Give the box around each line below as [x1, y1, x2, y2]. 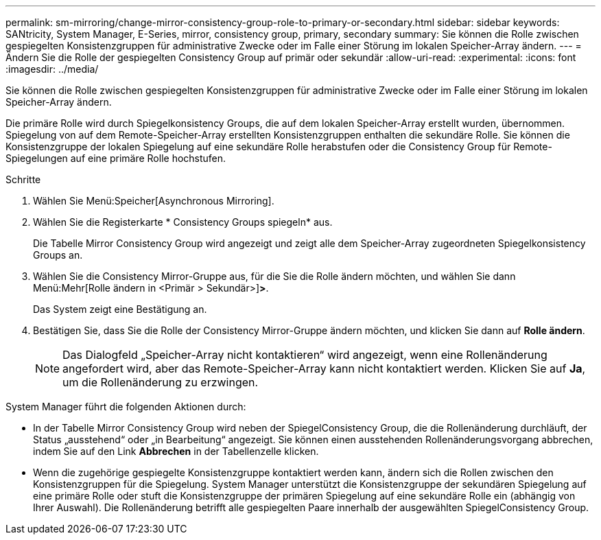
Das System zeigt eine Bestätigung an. [33, 303, 207, 315]
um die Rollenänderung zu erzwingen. [62, 375, 259, 389]
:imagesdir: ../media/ [5, 63, 99, 75]
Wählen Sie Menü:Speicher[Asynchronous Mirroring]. [33, 195, 274, 207]
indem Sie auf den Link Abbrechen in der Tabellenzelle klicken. [33, 445, 319, 457]
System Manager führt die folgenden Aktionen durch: [5, 401, 246, 412]
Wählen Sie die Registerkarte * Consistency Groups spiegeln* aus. [33, 216, 333, 228]
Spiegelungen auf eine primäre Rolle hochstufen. [5, 152, 226, 164]
